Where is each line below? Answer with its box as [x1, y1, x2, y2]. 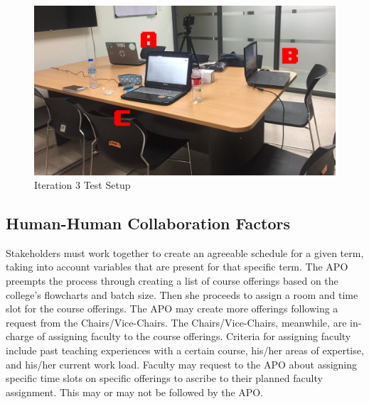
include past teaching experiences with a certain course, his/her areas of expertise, [6, 343, 364, 358]
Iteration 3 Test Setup [34, 178, 131, 192]
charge [6, 329, 34, 344]
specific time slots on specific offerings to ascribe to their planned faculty [6, 371, 323, 386]
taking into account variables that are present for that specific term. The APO [6, 259, 348, 274]
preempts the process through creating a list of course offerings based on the [6, 273, 338, 288]
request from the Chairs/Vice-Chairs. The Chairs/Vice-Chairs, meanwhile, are [6, 315, 347, 329]
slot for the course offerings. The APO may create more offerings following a [6, 301, 338, 316]
